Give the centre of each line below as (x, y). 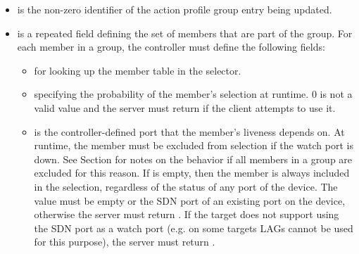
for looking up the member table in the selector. (138, 70)
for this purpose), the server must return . (125, 242)
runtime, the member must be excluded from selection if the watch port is (194, 145)
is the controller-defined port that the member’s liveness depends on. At (189, 131)
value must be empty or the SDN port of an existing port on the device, (190, 200)
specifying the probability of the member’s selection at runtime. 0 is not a (193, 94)
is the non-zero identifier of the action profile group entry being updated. (175, 9)
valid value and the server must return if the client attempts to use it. (185, 107)
